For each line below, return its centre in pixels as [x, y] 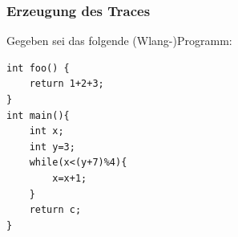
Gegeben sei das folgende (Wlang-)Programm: [119, 41]
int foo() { [38, 68]
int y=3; [52, 147]
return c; [55, 210]
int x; [46, 131]
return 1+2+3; [67, 84]
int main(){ [38, 115]
